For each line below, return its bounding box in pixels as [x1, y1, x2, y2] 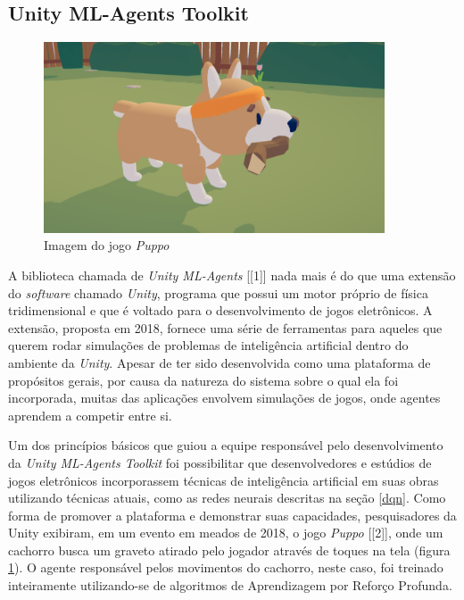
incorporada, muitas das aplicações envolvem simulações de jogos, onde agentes [8, 388, 441, 407]
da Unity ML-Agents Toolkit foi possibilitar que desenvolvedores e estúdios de [8, 453, 432, 471]
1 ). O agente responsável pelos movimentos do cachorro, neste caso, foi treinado [8, 558, 443, 577]
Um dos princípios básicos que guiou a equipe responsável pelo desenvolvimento [8, 436, 443, 454]
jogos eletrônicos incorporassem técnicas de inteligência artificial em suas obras [8, 471, 439, 489]
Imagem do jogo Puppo [44, 236, 170, 254]
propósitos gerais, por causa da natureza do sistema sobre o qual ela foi [8, 371, 399, 389]
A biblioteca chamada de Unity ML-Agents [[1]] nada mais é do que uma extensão [8, 265, 456, 284]
